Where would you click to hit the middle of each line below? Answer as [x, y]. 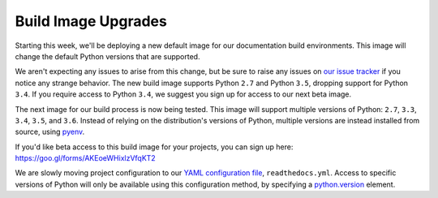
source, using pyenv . [50, 132]
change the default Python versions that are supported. [107, 56]
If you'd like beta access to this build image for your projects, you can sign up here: [154, 147]
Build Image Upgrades [91, 21]
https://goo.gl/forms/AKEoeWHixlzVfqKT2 [85, 158]
